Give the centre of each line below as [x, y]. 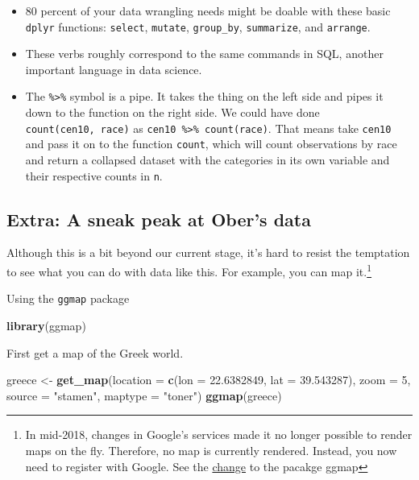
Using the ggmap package [68, 298]
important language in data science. [114, 69]
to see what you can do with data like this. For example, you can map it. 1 [189, 270]
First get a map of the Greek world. [95, 352]
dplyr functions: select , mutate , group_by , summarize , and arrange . [198, 26]
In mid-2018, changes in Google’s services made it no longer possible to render [219, 434]
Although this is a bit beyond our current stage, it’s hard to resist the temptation [208, 252]
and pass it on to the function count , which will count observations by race [211, 144]
